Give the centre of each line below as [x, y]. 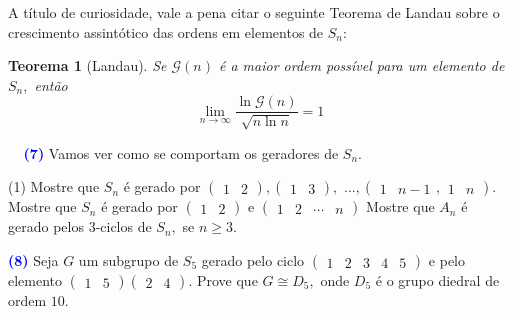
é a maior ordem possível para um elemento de [361, 65]
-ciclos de [123, 226]
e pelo [446, 260]
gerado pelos [46, 226]
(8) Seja [33, 260]
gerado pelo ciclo [253, 260]
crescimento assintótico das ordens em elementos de [166, 31]
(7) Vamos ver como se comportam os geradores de [181, 152]
